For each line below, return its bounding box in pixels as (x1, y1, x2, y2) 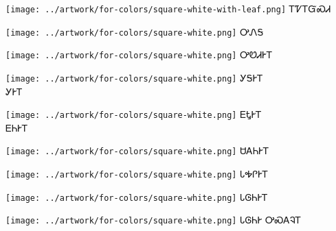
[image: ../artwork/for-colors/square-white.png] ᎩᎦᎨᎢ (5, 70, 263, 84)
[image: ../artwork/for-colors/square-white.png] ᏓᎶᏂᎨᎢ (5, 189, 268, 204)
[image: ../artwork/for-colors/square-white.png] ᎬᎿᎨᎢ (5, 107, 262, 121)
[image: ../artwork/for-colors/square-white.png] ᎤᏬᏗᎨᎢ (5, 47, 273, 62)
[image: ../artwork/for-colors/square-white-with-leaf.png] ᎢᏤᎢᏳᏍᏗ (5, 1, 331, 15)
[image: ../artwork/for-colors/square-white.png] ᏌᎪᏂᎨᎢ (5, 143, 269, 158)
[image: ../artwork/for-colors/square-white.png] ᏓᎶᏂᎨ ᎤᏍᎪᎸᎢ (5, 212, 302, 227)
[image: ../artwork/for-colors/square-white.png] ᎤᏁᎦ (5, 24, 264, 38)
